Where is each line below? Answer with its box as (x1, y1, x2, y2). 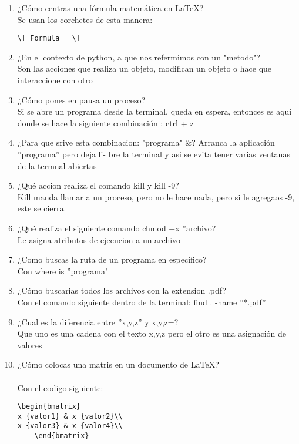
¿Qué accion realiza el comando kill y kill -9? (17, 179, 179, 191)
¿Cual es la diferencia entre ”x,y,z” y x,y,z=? (17, 315, 179, 328)
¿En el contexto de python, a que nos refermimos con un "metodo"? (17, 51, 261, 63)
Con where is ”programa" (17, 264, 109, 277)
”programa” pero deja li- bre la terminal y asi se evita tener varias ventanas (17, 148, 290, 160)
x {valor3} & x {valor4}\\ (17, 422, 123, 430)
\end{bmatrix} (34, 432, 89, 440)
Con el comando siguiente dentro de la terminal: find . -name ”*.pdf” (17, 295, 266, 308)
